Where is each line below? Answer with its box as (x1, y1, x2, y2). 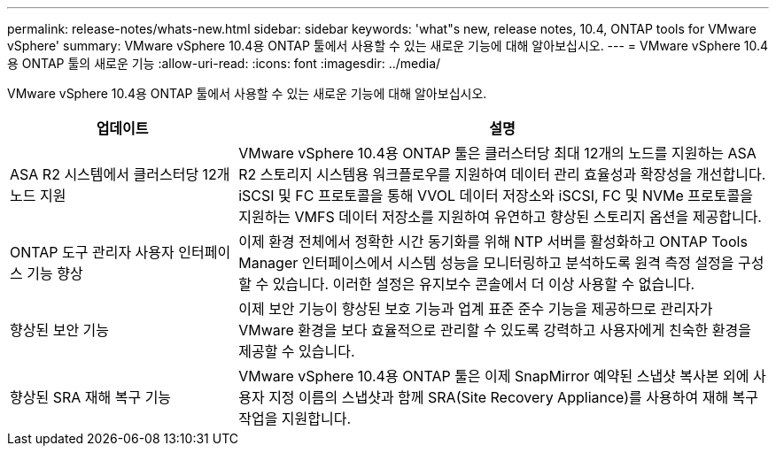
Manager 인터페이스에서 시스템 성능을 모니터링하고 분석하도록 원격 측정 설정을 (238, 254, 734, 272)
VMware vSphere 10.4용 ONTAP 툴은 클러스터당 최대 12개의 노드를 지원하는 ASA (238, 144, 757, 162)
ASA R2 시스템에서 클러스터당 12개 (10, 165, 230, 183)
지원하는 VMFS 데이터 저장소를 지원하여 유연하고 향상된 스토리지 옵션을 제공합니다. (238, 208, 762, 226)
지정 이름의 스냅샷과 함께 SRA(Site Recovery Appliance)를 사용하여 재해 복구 (268, 388, 759, 406)
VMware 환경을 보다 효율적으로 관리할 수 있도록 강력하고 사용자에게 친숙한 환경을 (238, 321, 751, 339)
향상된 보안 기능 (10, 321, 110, 339)
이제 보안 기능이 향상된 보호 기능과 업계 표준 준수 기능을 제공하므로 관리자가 (238, 300, 713, 318)
